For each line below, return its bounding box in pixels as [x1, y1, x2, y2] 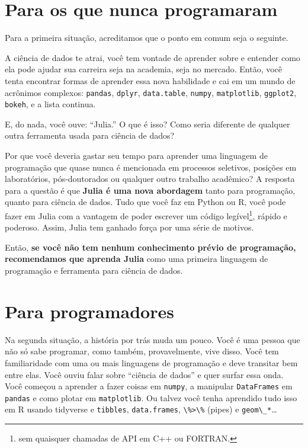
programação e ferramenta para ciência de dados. [5, 264, 183, 276]
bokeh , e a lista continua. [5, 98, 96, 110]
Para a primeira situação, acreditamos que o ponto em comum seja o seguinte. [5, 31, 288, 44]
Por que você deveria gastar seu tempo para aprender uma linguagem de [5, 149, 268, 161]
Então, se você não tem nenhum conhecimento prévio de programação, [5, 241, 296, 253]
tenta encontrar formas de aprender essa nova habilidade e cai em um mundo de [5, 74, 296, 87]
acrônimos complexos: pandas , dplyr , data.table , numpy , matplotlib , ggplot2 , [5, 86, 297, 98]
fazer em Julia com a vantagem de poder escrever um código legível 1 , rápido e [5, 207, 287, 222]
